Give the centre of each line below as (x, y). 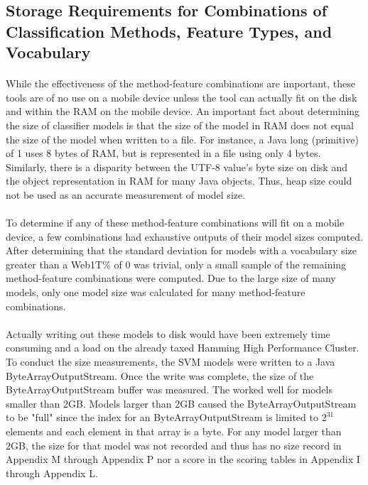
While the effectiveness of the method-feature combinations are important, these (180, 83)
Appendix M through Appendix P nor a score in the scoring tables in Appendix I (183, 459)
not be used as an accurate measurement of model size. (126, 194)
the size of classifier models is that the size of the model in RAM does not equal (180, 125)
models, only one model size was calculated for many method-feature (156, 292)
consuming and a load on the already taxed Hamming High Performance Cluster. (183, 348)
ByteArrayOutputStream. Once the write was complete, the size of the (160, 375)
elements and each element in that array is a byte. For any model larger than (174, 431)
